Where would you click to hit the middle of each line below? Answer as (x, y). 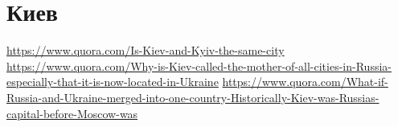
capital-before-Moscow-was (72, 113)
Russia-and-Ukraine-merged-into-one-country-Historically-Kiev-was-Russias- (193, 97)
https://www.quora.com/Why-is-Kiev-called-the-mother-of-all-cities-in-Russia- (199, 66)
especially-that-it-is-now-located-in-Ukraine (113, 82)
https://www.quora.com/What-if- (305, 82)
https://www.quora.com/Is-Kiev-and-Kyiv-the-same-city (146, 50)
